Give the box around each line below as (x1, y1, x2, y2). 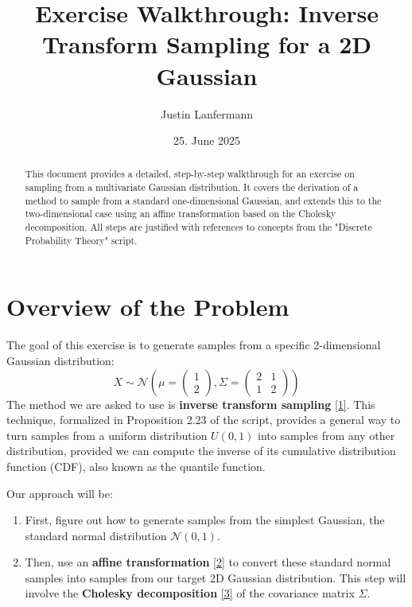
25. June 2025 (173, 132, 241, 149)
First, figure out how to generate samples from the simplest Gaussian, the (25, 512, 385, 528)
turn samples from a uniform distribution (6, 426, 208, 443)
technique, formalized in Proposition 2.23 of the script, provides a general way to (6, 411, 401, 428)
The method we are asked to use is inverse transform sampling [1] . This (6, 395, 375, 412)
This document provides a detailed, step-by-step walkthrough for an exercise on (25, 167, 355, 181)
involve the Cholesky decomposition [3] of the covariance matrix (25, 585, 355, 601)
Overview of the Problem (6, 290, 290, 323)
